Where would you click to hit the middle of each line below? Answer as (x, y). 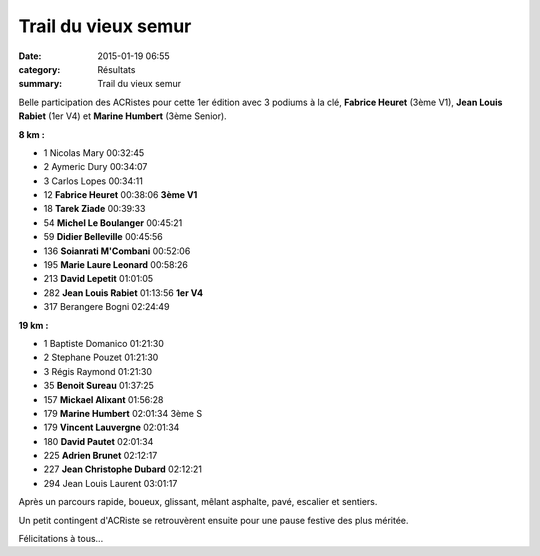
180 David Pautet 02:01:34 (98, 441)
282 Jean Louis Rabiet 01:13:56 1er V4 (123, 292)
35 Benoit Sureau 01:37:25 (99, 386)
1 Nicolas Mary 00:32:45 (94, 152)
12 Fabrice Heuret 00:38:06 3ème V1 (120, 195)
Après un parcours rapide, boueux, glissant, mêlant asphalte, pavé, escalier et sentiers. (198, 502)
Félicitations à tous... (61, 539)
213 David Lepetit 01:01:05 (98, 279)
